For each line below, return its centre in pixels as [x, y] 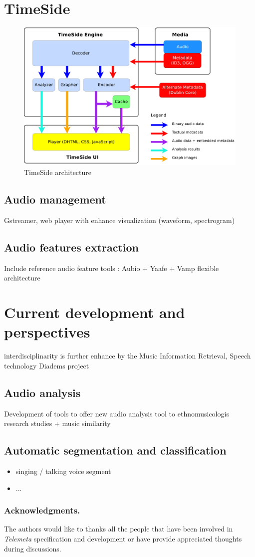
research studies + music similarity [57, 423]
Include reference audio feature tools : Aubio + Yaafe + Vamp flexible [112, 268]
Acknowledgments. [42, 510]
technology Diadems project [47, 365]
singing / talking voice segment [63, 471]
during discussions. [33, 548]
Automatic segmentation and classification [115, 450]
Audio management [55, 199]
